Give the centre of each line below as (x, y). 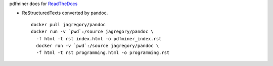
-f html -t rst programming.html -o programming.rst (103, 53)
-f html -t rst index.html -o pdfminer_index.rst (99, 39)
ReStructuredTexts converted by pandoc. (65, 13)
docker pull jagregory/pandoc (69, 24)
